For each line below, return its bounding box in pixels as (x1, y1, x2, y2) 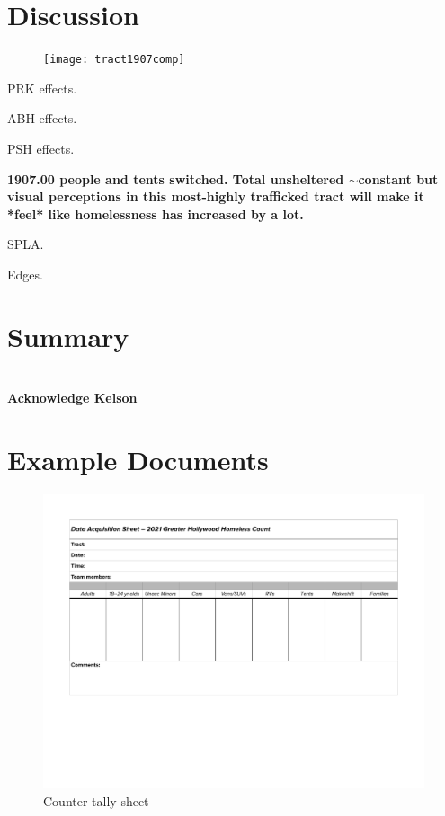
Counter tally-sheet (43, 791, 149, 810)
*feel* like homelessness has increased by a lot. (7, 204, 304, 223)
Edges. (7, 264, 43, 283)
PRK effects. (7, 78, 77, 97)
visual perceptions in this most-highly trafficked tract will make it (7, 187, 424, 206)
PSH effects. (7, 138, 75, 157)
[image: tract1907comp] (43, 53, 185, 67)
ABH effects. (7, 109, 77, 128)
